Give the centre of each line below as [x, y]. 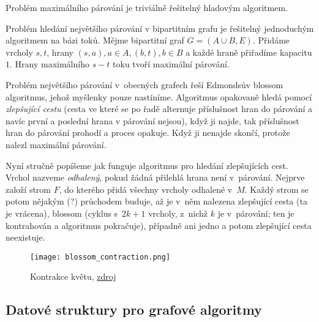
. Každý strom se [276, 189]
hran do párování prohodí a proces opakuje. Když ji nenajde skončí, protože [148, 133]
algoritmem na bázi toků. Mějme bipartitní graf [95, 40]
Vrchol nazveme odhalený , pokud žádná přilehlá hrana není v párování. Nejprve [155, 177]
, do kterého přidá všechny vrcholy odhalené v [146, 189]
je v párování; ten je [256, 213]
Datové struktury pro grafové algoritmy [134, 309]
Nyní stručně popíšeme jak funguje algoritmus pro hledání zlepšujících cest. [147, 165]
